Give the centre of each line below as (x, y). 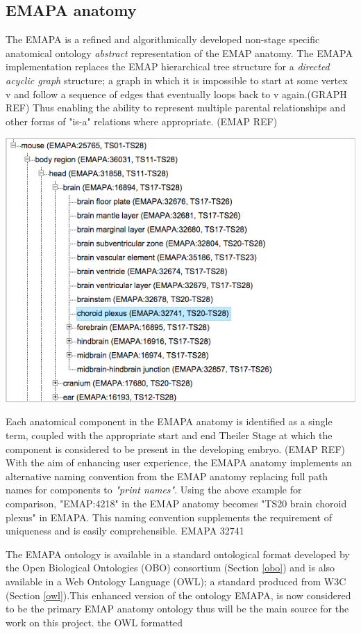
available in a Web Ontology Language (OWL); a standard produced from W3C (176, 581)
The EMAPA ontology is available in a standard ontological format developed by (178, 554)
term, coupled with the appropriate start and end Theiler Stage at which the (169, 435)
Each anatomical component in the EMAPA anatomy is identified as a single (169, 421)
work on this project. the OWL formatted (94, 622)
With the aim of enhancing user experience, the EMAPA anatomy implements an (179, 462)
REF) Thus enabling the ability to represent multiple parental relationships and (176, 108)
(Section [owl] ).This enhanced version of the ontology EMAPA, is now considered (178, 595)
